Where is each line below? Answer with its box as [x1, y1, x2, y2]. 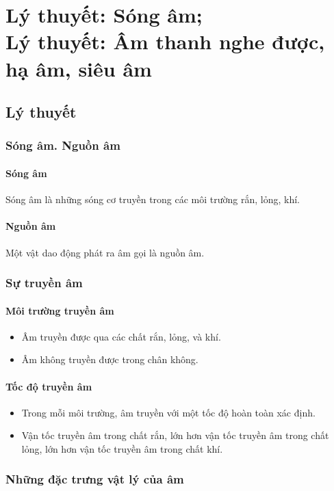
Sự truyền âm [5, 274, 83, 291]
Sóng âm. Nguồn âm [5, 137, 120, 154]
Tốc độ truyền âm [5, 379, 92, 393]
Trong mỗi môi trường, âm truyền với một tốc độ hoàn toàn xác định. [21, 405, 316, 419]
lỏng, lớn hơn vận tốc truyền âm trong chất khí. [21, 441, 223, 455]
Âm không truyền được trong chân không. [21, 352, 198, 367]
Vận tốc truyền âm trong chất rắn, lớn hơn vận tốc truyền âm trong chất [21, 428, 329, 442]
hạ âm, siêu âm [5, 54, 152, 82]
